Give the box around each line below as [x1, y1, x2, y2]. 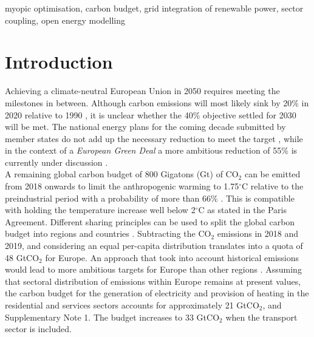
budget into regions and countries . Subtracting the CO [5, 227, 211, 240]
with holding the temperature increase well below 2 [5, 203, 196, 216]
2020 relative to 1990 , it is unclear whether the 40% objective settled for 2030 [5, 108, 296, 121]
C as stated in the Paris [198, 203, 287, 216]
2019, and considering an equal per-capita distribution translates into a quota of [5, 239, 303, 252]
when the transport [225, 310, 298, 323]
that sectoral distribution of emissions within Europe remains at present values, [5, 274, 301, 287]
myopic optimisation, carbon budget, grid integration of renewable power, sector [5, 2, 304, 14]
